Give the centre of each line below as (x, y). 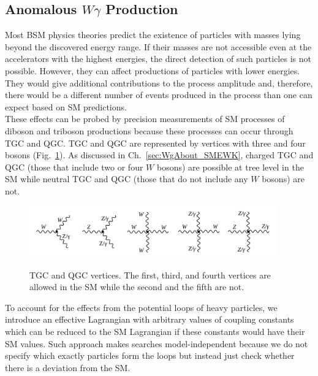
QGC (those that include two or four (74, 167)
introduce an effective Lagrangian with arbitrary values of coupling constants (150, 319)
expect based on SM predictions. (66, 106)
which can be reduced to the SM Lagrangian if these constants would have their (155, 332)
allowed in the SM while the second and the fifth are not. (137, 287)
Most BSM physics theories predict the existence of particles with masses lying (153, 35)
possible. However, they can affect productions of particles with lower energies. (153, 70)
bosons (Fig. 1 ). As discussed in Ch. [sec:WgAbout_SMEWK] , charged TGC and (159, 155)
